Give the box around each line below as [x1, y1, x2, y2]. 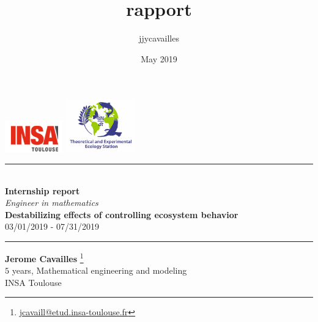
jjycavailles [139, 32, 179, 45]
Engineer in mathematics [5, 196, 98, 209]
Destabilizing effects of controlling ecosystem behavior [5, 208, 239, 221]
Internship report [5, 184, 80, 197]
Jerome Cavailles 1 [5, 251, 84, 265]
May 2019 [141, 52, 177, 65]
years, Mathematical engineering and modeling [12, 264, 187, 277]
